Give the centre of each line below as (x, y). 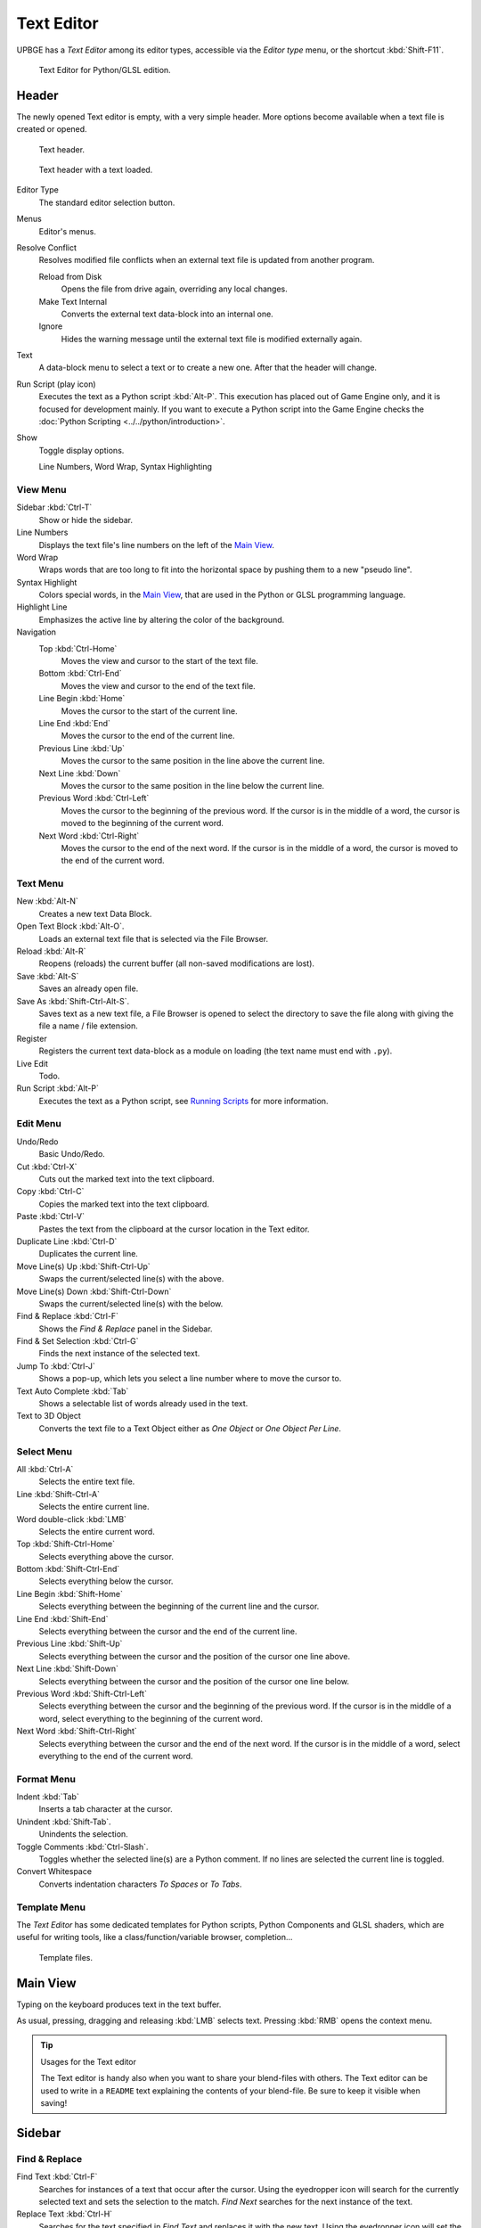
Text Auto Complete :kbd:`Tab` (73, 1391)
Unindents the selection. (83, 1834)
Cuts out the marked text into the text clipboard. (126, 1179)
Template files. (66, 1957)
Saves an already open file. (89, 988)
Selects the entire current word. (97, 1531)
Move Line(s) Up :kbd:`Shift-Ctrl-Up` (83, 1266)
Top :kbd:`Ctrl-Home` (78, 648)
